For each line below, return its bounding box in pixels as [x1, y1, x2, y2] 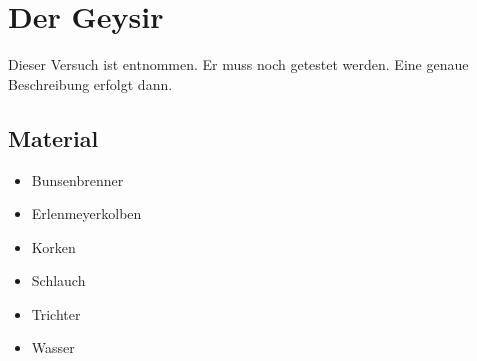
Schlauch [31, 270, 86, 291]
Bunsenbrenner [31, 169, 124, 190]
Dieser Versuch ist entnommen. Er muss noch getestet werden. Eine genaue [8, 54, 469, 75]
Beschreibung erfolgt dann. [8, 73, 173, 94]
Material [8, 122, 99, 153]
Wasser [31, 337, 75, 358]
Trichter [31, 303, 81, 324]
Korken [31, 236, 76, 257]
